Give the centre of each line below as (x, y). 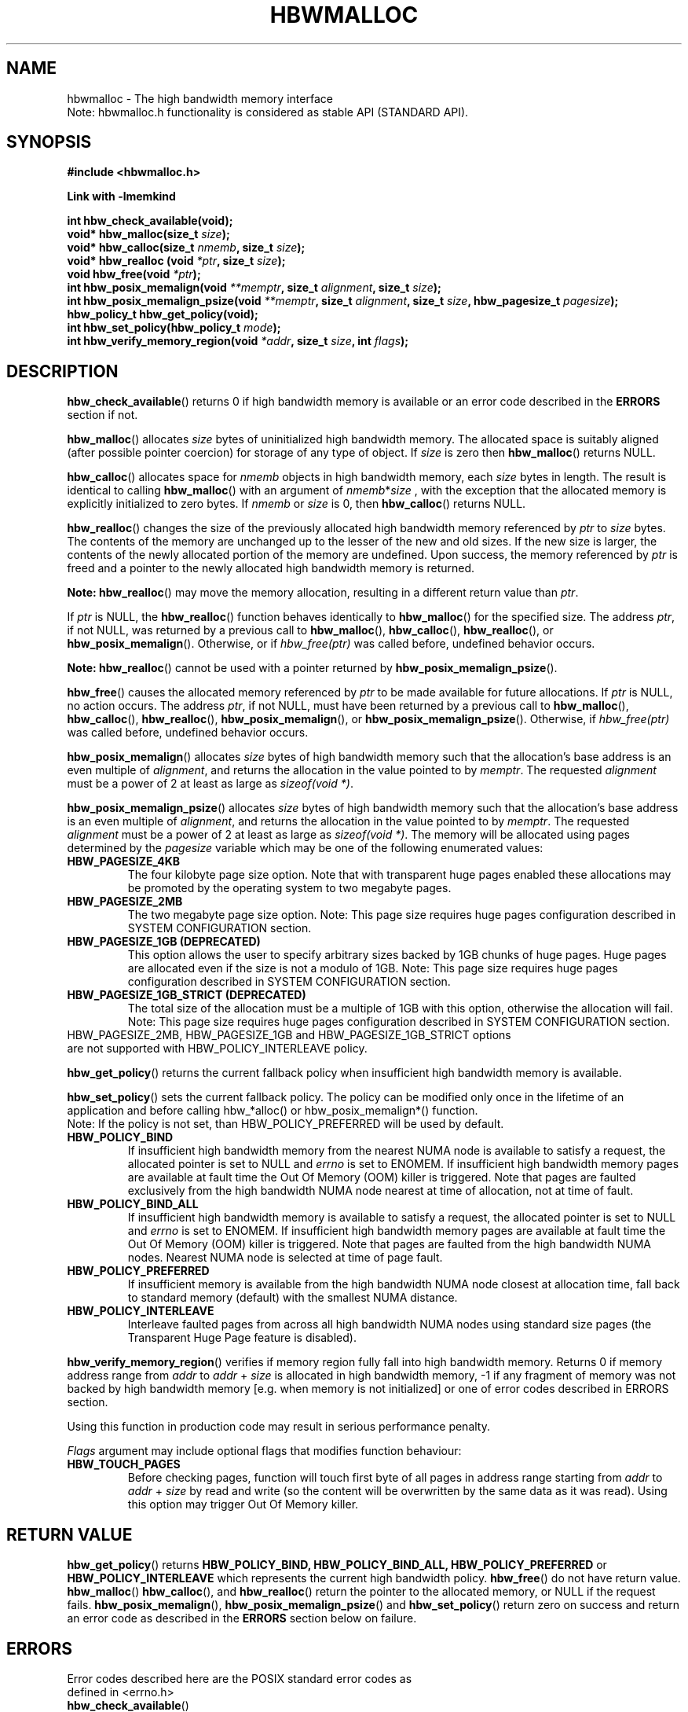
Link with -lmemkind (121, 197)
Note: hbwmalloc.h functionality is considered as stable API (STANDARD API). (268, 112)
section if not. (102, 415)
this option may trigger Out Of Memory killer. (243, 1504)
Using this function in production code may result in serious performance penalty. (278, 1427)
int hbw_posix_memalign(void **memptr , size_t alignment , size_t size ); (254, 288)
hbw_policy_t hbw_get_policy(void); (163, 314)
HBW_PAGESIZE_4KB (124, 862)
